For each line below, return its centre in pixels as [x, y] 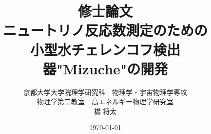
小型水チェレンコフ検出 [105, 49]
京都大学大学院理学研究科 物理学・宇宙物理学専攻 [105, 92]
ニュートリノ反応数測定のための [105, 30]
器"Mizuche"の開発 [105, 68]
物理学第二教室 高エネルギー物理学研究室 [105, 101]
